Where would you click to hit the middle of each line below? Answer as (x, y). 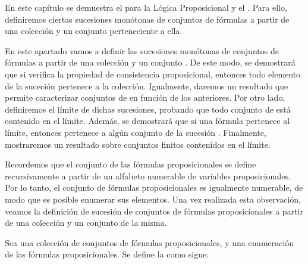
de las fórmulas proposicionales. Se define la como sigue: (107, 254)
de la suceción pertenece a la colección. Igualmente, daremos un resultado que (147, 86)
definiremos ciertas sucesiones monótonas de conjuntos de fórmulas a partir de (147, 19)
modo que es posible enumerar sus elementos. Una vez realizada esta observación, (153, 199)
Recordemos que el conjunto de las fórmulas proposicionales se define (131, 164)
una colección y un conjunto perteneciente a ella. (94, 31)
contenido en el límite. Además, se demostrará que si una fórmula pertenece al (147, 121)
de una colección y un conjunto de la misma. (86, 223)
